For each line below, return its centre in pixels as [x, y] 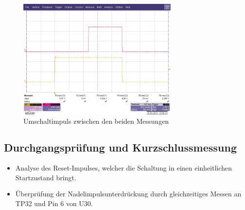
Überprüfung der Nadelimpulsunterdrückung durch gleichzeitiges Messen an [128, 194]
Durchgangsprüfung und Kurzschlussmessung [121, 147]
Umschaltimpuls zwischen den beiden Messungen [96, 121]
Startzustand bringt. [46, 177]
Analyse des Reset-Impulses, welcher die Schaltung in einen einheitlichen [124, 168]
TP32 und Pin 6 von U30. [54, 203]
